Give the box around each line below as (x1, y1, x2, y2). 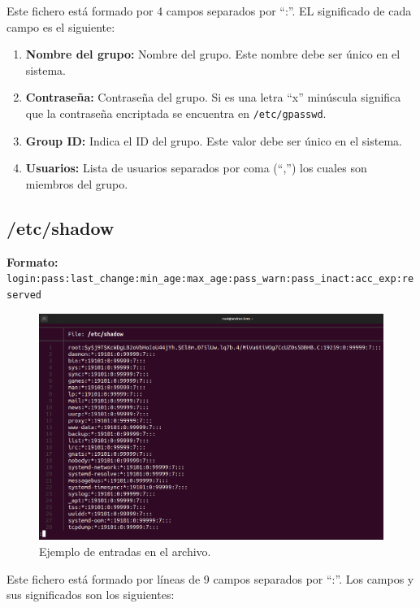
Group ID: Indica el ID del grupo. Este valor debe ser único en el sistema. (25, 132, 402, 149)
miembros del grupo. (25, 175, 128, 192)
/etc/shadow (6, 215, 115, 240)
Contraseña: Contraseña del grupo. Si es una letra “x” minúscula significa (25, 89, 401, 106)
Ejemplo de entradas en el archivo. (39, 543, 211, 560)
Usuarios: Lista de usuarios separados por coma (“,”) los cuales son (25, 159, 367, 176)
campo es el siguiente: (6, 18, 115, 35)
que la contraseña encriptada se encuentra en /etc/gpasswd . (25, 104, 327, 121)
